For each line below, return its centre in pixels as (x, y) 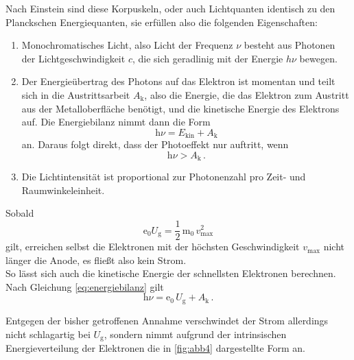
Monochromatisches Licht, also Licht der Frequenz (127, 45)
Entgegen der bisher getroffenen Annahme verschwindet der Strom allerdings (167, 320)
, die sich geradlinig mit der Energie (208, 58)
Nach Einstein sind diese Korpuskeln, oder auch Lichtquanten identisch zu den (170, 8)
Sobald (20, 213)
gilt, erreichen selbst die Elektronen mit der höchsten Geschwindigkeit (153, 247)
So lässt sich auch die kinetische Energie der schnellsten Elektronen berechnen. (171, 273)
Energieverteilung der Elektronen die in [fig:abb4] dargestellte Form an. (155, 347)
